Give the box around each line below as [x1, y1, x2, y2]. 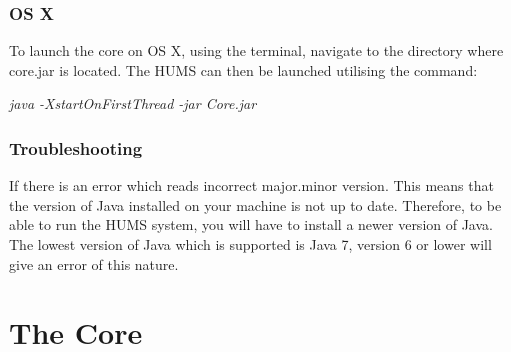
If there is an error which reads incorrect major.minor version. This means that [9, 175, 494, 196]
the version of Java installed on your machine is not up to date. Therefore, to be [9, 194, 502, 215]
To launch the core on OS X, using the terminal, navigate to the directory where [9, 40, 504, 61]
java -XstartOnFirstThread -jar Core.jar [9, 93, 257, 114]
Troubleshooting [9, 135, 143, 160]
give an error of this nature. [9, 253, 179, 274]
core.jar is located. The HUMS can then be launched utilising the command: [9, 59, 478, 80]
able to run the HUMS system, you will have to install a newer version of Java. [9, 214, 493, 235]
